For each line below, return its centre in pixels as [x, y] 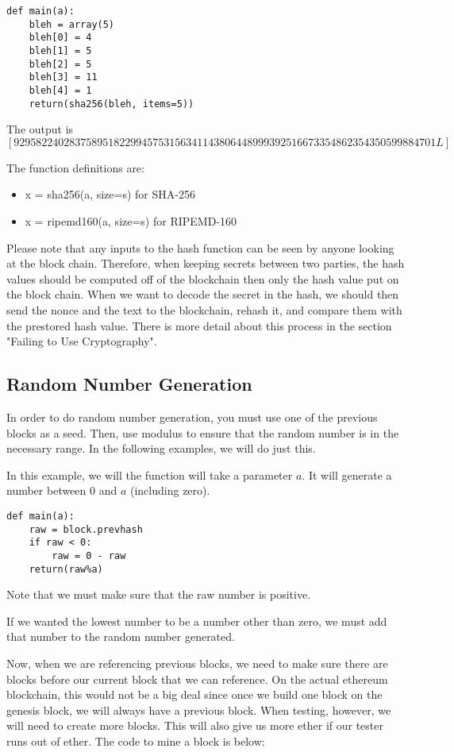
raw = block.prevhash [86, 529]
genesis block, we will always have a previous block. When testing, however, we [199, 710]
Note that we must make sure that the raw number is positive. [159, 594]
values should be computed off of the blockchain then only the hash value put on [203, 278]
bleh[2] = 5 [60, 64]
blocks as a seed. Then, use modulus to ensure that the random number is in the [203, 432]
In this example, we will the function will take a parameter [150, 474]
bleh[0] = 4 [60, 38]
